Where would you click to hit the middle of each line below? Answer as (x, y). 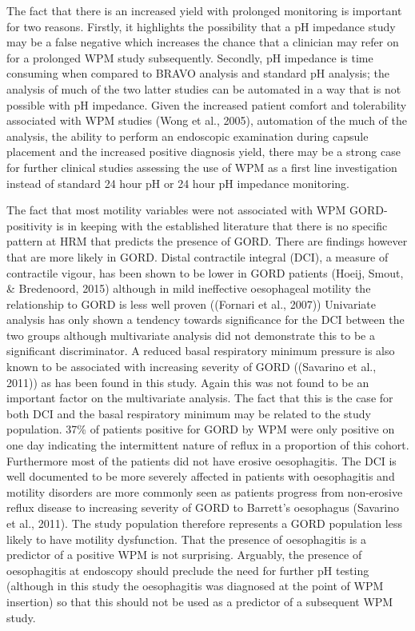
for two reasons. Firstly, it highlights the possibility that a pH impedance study (201, 26)
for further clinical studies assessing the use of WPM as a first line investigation (202, 167)
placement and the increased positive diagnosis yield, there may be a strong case (204, 152)
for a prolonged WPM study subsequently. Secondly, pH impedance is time (190, 57)
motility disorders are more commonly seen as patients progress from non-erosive (205, 491)
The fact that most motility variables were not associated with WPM (176, 210)
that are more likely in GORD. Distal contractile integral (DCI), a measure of (198, 256)
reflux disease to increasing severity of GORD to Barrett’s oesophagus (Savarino (203, 507)
